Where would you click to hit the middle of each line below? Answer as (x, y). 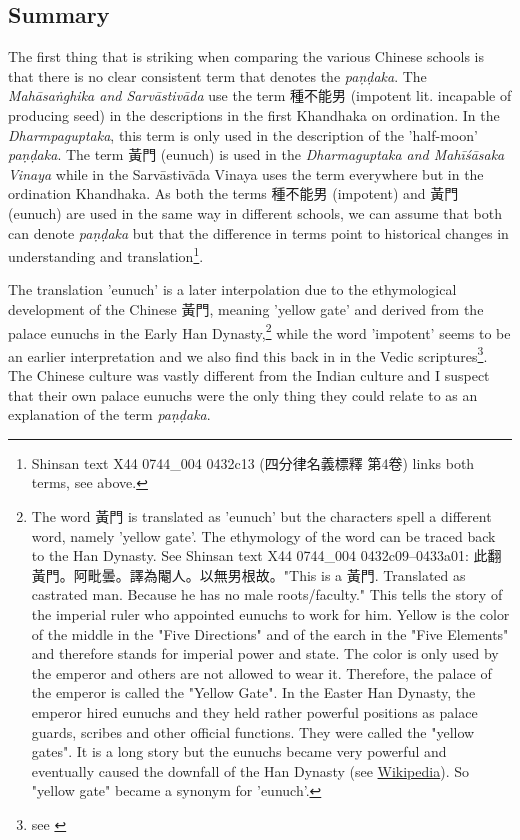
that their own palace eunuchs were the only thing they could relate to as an (243, 394)
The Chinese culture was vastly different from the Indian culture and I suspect (249, 375)
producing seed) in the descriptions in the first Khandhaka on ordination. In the (254, 114)
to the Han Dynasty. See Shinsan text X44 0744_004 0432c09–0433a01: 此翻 (266, 555)
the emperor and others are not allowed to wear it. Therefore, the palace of (261, 672)
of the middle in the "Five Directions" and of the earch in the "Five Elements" (270, 633)
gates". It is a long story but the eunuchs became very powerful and (239, 751)
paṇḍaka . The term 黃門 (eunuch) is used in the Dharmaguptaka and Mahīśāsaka (256, 154)
